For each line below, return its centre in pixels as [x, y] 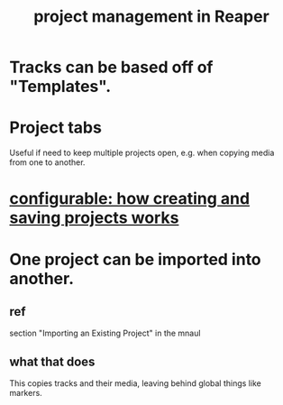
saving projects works [94, 218]
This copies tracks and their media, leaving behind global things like [135, 383]
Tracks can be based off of [111, 67]
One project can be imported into [135, 259]
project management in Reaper [151, 17]
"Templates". [60, 87]
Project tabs [55, 128]
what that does [52, 361]
